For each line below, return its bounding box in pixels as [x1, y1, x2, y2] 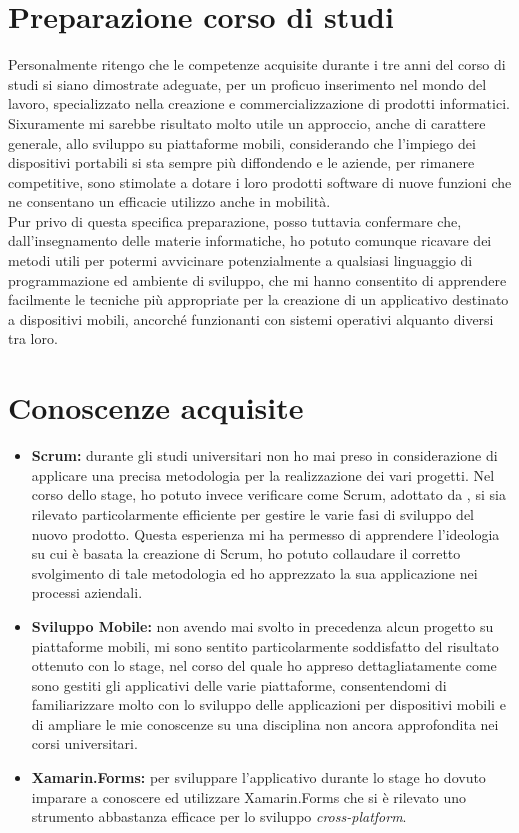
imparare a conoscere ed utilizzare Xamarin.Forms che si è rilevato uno [31, 786, 467, 807]
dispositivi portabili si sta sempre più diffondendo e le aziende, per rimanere [8, 152, 475, 173]
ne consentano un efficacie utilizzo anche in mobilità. [8, 191, 331, 212]
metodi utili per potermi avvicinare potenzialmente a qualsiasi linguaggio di [8, 250, 473, 271]
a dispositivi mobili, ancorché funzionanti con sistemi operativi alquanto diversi [8, 308, 494, 329]
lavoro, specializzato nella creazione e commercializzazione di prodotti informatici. [8, 93, 510, 114]
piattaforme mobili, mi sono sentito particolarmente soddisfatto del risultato [31, 635, 499, 656]
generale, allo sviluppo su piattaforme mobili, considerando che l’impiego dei [8, 132, 476, 153]
